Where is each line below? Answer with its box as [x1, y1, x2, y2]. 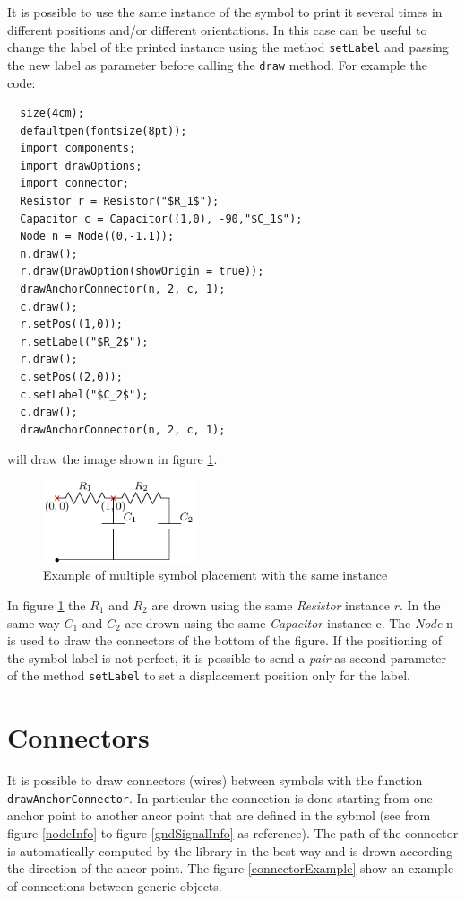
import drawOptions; [20, 159, 142, 172]
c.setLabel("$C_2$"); [20, 388, 149, 401]
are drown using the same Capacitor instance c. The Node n [125, 613, 453, 632]
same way [7, 613, 60, 632]
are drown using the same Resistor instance [151, 596, 390, 615]
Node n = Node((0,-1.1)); [20, 230, 175, 243]
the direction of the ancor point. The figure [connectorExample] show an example [7, 859, 454, 878]
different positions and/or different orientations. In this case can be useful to [7, 20, 427, 39]
